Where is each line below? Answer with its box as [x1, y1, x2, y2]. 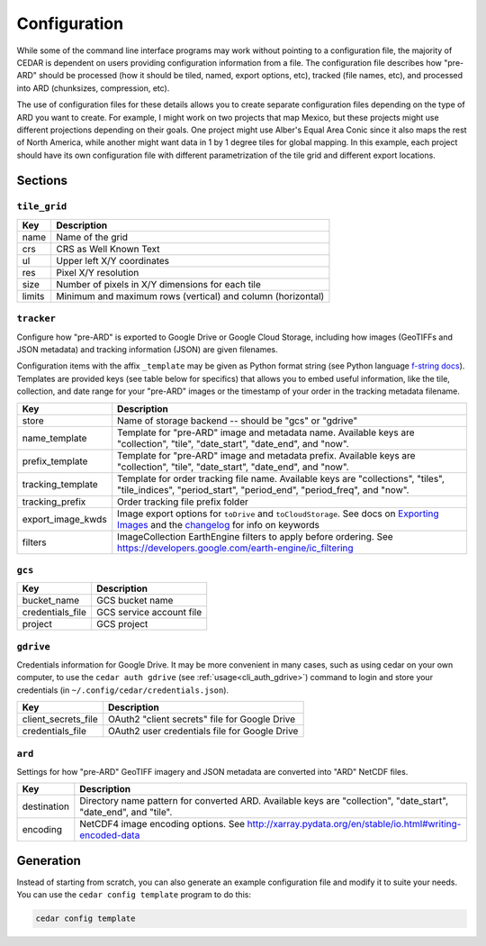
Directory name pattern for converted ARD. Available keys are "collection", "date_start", [79, 795, 449, 807]
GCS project [95, 618, 148, 631]
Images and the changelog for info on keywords [117, 518, 319, 531]
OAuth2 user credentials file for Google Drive [108, 725, 299, 738]
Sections [16, 173, 67, 188]
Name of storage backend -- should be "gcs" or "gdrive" [117, 414, 358, 427]
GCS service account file [95, 606, 202, 619]
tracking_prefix [22, 496, 86, 508]
